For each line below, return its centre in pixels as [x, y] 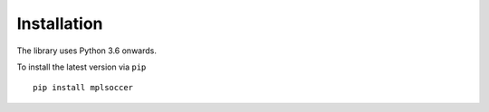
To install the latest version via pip [81, 67]
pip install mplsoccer [83, 88]
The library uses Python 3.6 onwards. [87, 51]
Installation [60, 23]
